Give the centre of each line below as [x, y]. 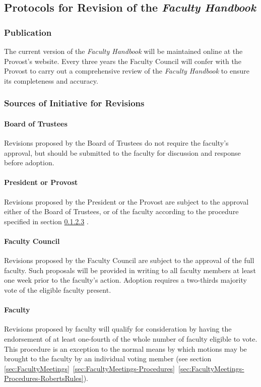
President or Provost [41, 182]
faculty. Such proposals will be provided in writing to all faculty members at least [130, 270]
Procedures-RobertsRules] [44, 378]
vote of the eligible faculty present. [58, 289]
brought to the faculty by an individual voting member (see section [108, 359]
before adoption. [29, 163]
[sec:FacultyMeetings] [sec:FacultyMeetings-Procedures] [90, 368]
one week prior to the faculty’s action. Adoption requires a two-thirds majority [125, 280]
